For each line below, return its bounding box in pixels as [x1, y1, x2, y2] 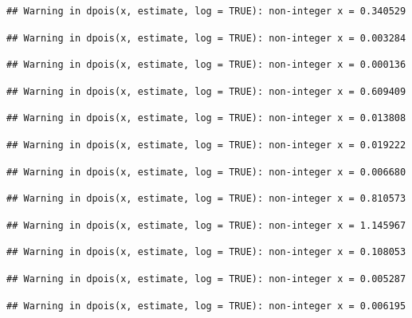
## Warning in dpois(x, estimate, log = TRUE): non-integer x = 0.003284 [6, 32, 406, 44]
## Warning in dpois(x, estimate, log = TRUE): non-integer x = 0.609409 [6, 85, 406, 97]
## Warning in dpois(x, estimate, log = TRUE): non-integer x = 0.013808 [6, 112, 406, 124]
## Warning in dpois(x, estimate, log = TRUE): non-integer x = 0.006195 [6, 300, 406, 312]
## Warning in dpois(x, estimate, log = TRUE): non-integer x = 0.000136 [6, 59, 406, 71]
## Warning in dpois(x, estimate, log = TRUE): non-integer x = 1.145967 [6, 219, 406, 231]
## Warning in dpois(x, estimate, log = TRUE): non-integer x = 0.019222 [6, 139, 406, 151]
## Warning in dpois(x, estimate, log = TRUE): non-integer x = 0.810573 [6, 193, 406, 205]
